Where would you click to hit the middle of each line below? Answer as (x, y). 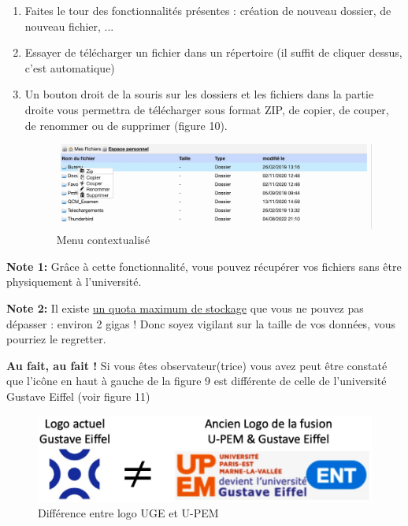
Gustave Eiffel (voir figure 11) (78, 396)
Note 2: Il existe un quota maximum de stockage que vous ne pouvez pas (185, 308)
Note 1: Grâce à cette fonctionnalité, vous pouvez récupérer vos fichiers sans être (204, 266)
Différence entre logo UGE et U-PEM (128, 513)
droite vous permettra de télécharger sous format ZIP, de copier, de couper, (207, 109)
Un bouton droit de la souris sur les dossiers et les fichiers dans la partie (199, 94)
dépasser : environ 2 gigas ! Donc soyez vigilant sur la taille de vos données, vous (201, 323)
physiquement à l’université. (74, 282)
